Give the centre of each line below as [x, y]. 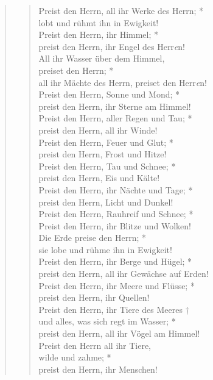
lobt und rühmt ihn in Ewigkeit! [99, 22]
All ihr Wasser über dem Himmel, [102, 58]
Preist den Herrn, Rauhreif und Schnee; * [116, 214]
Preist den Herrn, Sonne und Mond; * [109, 94]
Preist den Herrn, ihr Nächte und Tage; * [116, 189]
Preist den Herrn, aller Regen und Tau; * [115, 118]
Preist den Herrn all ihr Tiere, [95, 345]
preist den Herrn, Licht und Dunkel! [106, 202]
